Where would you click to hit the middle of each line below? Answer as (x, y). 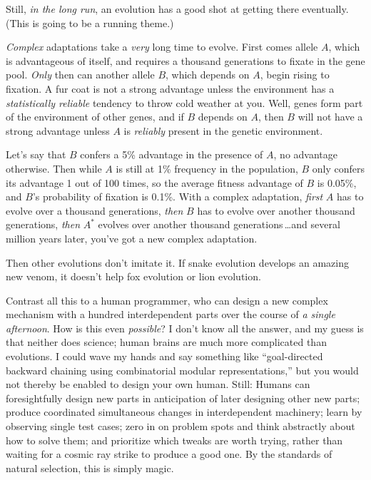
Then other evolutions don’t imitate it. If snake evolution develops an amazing (177, 262)
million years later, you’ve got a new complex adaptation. (132, 238)
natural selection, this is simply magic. (90, 468)
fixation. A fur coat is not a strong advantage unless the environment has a (170, 88)
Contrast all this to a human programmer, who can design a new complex (167, 300)
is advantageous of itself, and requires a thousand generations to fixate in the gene (185, 60)
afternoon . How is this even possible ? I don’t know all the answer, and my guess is (185, 328)
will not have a (330, 117)
